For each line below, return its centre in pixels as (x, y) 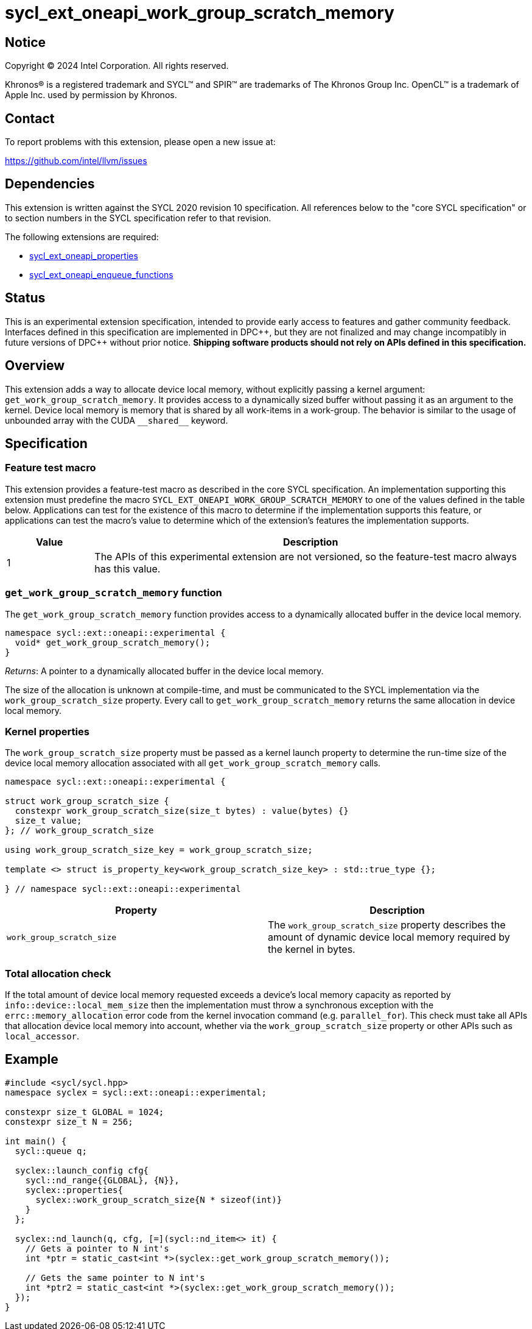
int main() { (36, 1141)
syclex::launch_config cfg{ (82, 1170)
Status (25, 298)
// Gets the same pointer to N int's (115, 1277)
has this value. (128, 568)
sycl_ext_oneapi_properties (84, 255)
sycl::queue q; (51, 1151)
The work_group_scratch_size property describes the (387, 925)
